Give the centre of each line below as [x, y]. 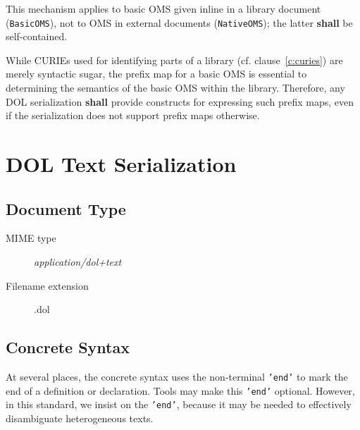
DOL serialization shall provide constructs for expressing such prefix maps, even [180, 101]
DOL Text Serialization [121, 164]
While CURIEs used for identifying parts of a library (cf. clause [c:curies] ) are [174, 60]
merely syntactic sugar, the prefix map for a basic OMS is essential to [156, 74]
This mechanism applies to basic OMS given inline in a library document [163, 8]
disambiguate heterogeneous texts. [80, 418]
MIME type [31, 238]
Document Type [66, 208]
